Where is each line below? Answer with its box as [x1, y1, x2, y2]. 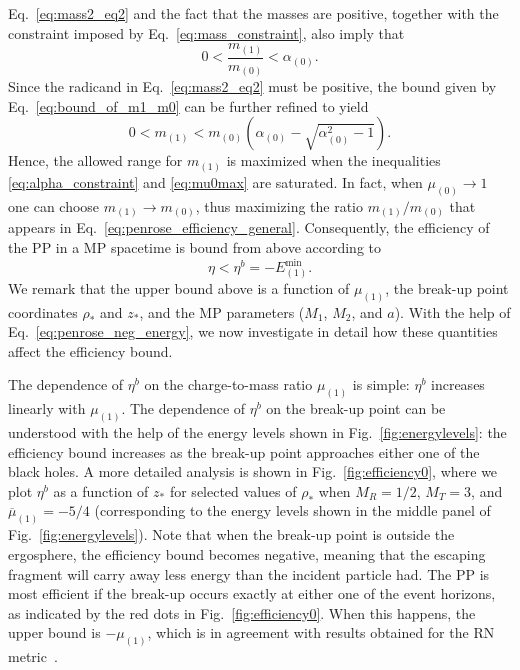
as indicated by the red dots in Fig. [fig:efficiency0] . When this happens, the [8, 602, 476, 623]
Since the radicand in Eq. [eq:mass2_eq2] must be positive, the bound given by [8, 76, 497, 97]
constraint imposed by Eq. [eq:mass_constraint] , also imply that [8, 22, 405, 43]
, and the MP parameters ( [139, 301, 305, 322]
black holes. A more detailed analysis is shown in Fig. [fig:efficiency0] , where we [8, 461, 498, 482]
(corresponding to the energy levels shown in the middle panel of [94, 500, 491, 521]
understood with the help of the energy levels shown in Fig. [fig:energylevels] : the [8, 422, 507, 443]
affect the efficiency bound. [8, 340, 173, 361]
